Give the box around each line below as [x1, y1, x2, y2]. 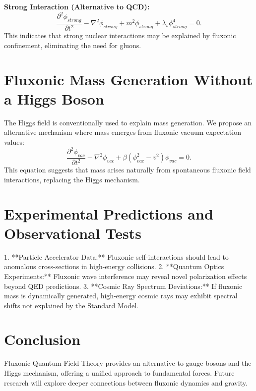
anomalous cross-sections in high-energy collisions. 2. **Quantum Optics [4, 261, 224, 272]
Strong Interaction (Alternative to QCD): [4, 1, 150, 11]
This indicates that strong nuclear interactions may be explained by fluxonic [4, 30, 236, 41]
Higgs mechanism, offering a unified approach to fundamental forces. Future [4, 368, 235, 378]
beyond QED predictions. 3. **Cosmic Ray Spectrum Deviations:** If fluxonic [4, 280, 243, 291]
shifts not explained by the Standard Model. [4, 300, 138, 310]
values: [4, 136, 24, 147]
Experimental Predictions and [4, 203, 213, 223]
